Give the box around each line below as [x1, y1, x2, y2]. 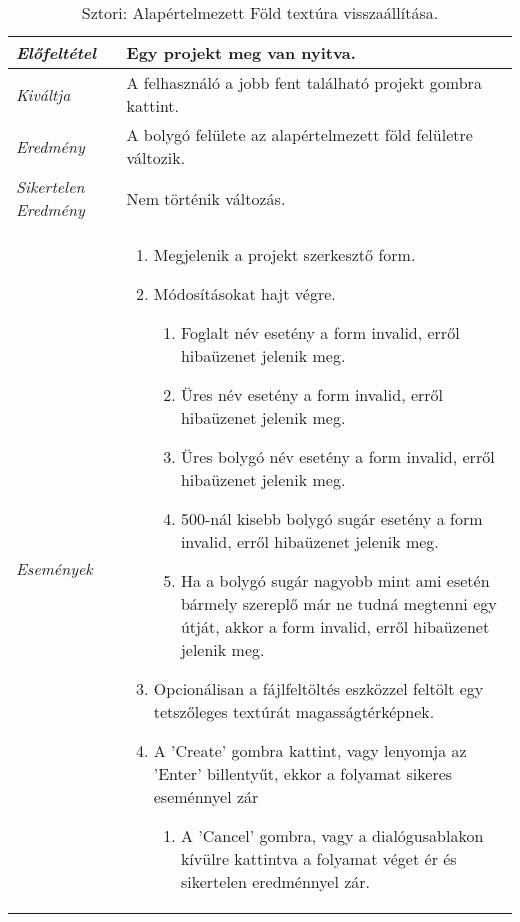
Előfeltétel [16, 41, 97, 64]
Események [16, 556, 93, 580]
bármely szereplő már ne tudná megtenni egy [180, 592, 497, 615]
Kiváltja [16, 82, 71, 106]
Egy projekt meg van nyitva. [126, 41, 356, 64]
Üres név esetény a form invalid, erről [180, 383, 444, 406]
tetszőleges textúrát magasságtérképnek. [153, 700, 435, 723]
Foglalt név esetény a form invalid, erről [180, 321, 460, 344]
